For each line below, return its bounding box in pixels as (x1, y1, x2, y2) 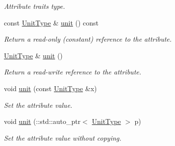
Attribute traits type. (4, 1, 65, 11)
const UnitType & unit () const (4, 17, 99, 27)
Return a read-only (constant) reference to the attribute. (4, 34, 172, 44)
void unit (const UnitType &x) (4, 83, 97, 93)
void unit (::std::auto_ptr (4, 116, 81, 126)
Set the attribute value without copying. (4, 132, 122, 143)
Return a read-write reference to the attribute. (4, 67, 142, 77)
